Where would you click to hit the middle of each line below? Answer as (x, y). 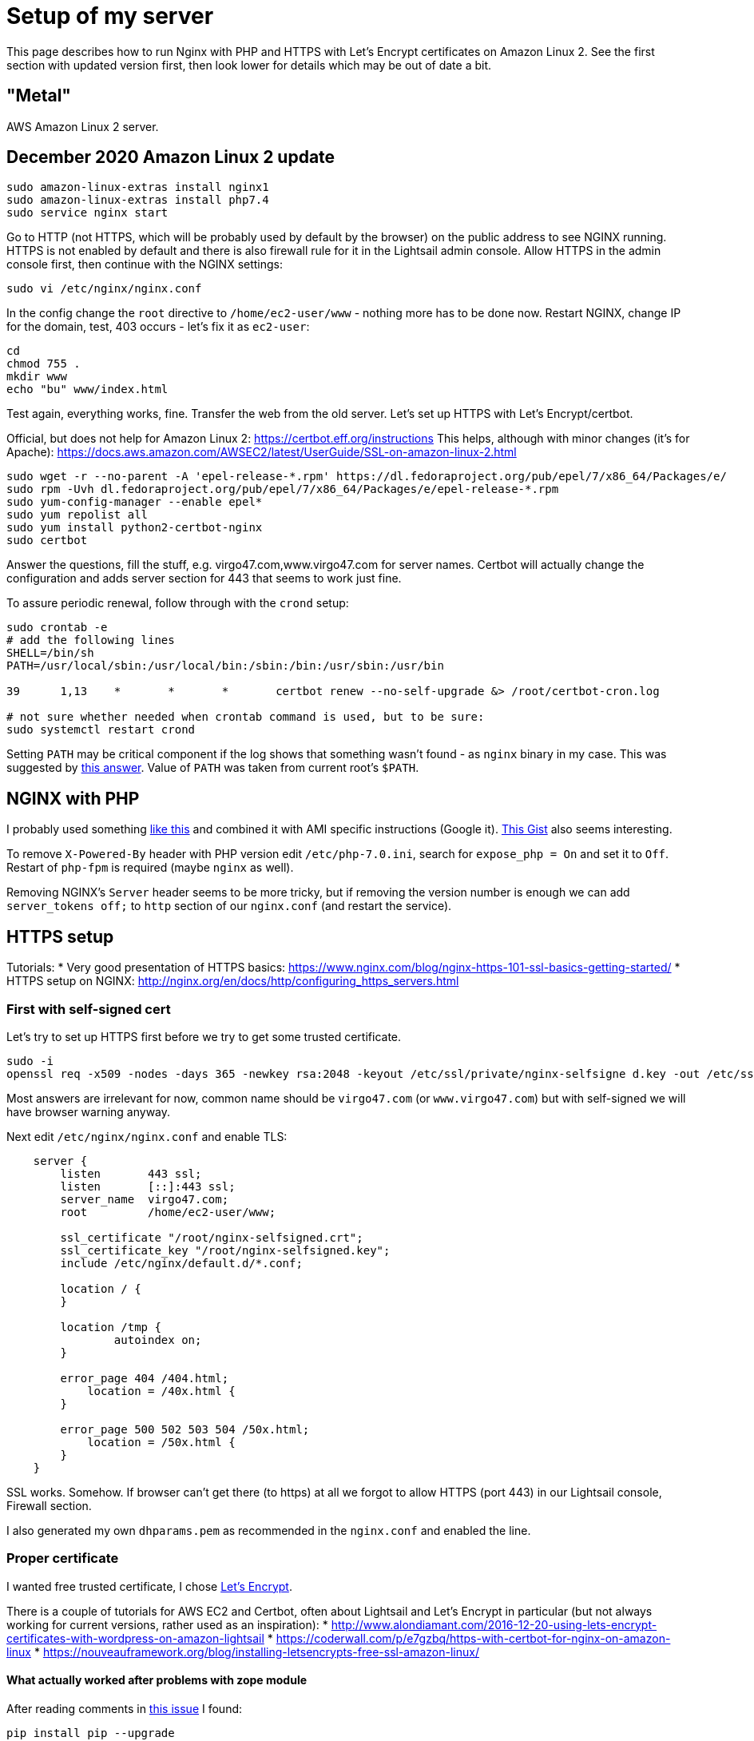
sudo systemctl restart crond (101, 730)
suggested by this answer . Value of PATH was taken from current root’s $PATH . (213, 768)
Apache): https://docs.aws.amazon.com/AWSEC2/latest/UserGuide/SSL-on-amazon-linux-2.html (262, 452)
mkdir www (37, 377)
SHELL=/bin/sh (50, 653)
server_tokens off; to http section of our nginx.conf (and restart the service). (229, 906)
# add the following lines (91, 640)
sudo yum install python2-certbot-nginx (135, 528)
